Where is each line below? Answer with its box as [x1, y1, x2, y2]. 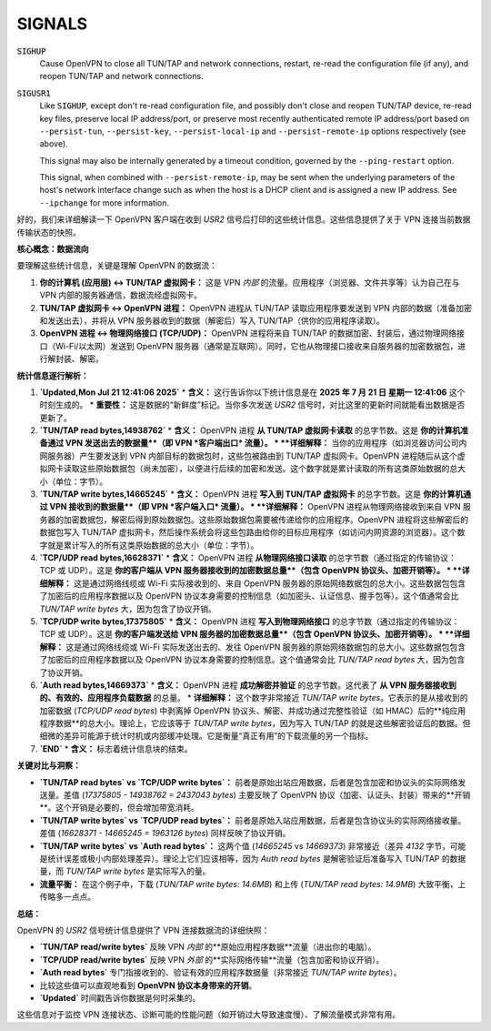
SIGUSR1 [16, 87, 52, 98]
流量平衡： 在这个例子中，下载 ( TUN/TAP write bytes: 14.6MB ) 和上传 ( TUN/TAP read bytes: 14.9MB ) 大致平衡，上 [39, 878, 466, 889]
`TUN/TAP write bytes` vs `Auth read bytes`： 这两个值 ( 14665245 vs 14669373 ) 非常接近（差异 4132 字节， [39, 840, 450, 851]
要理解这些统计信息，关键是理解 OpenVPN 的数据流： [16, 260, 218, 271]
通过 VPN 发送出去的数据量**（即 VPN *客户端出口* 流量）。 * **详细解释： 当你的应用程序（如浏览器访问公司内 [46, 438, 467, 449]
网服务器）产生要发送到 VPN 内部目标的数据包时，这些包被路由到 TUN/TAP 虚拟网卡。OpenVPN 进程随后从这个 [39, 450, 458, 461]
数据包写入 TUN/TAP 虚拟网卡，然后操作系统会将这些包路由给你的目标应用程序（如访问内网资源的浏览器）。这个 [39, 527, 458, 538]
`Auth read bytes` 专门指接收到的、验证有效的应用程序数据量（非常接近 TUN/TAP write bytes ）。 [39, 967, 402, 978]
